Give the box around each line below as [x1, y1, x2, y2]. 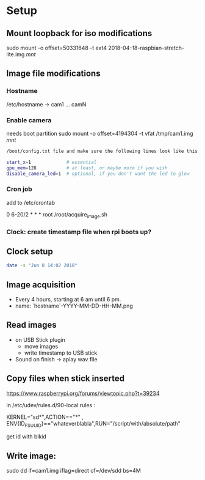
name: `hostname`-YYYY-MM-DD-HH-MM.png [15, 302, 133, 309]
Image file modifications [6, 68, 101, 79]
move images [24, 342, 59, 350]
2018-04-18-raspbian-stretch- [107, 44, 185, 51]
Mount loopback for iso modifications [6, 28, 153, 39]
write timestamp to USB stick [24, 349, 98, 356]
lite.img [6, 51, 25, 58]
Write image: [6, 451, 57, 461]
